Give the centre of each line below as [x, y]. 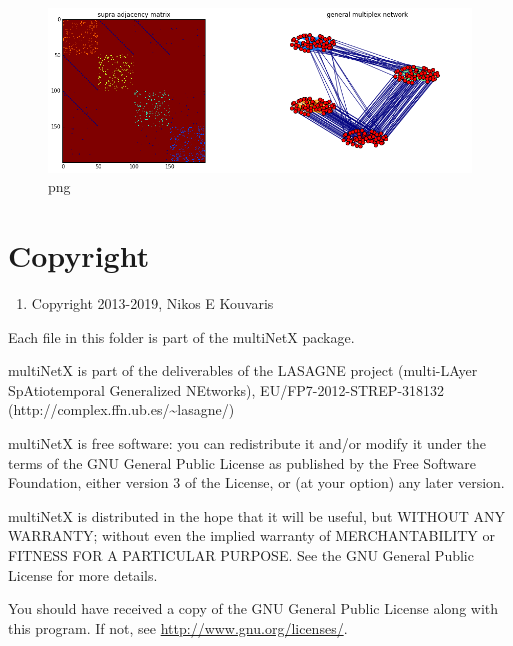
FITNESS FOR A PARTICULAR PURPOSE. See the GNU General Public [241, 554]
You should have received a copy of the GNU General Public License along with [253, 608]
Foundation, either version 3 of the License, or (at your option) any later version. [256, 482]
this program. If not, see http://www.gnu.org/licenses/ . [178, 627]
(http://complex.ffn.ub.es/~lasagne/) [121, 409]
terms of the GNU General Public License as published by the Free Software [242, 462]
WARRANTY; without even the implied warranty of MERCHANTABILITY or [252, 535]
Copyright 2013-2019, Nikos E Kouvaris [152, 303]
